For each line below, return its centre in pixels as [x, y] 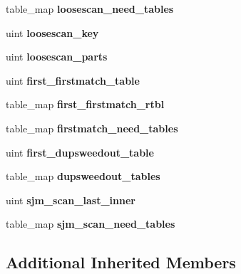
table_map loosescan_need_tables [90, 9]
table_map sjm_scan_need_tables [91, 224]
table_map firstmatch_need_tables [92, 128]
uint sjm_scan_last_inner [71, 200]
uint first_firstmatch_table [73, 80]
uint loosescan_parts [57, 57]
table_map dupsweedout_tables [83, 176]
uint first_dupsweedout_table [80, 152]
